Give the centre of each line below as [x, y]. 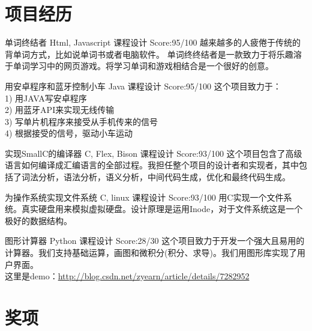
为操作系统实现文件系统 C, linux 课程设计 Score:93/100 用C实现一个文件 [144, 197]
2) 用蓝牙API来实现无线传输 [60, 110]
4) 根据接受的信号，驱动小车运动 [69, 133]
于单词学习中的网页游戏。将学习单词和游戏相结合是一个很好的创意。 [139, 66]
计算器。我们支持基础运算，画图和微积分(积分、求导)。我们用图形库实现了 [151, 253]
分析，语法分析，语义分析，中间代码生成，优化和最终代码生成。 [164, 177]
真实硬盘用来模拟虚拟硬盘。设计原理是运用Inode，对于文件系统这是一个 [162, 209]
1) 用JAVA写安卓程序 [46, 98]
